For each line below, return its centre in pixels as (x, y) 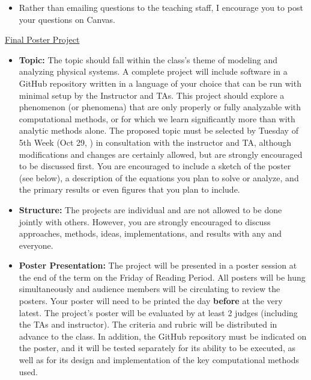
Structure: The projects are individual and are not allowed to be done (150, 209)
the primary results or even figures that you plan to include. (129, 189)
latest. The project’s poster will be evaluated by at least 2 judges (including (158, 312)
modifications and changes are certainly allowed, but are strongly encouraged (161, 154)
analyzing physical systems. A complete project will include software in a (153, 71)
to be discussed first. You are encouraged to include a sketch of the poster (155, 166)
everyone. (36, 245)
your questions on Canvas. (67, 19)
